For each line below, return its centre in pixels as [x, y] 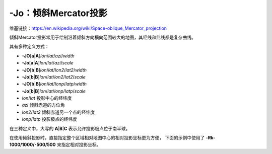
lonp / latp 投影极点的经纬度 [50, 119]
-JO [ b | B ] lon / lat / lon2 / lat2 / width [54, 70]
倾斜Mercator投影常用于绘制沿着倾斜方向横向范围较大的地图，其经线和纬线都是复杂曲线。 [103, 37]
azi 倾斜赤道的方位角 [43, 105]
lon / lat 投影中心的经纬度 [47, 98]
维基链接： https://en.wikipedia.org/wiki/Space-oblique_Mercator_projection [88, 28]
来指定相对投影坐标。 [79, 145]
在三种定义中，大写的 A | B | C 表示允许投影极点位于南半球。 [70, 128]
